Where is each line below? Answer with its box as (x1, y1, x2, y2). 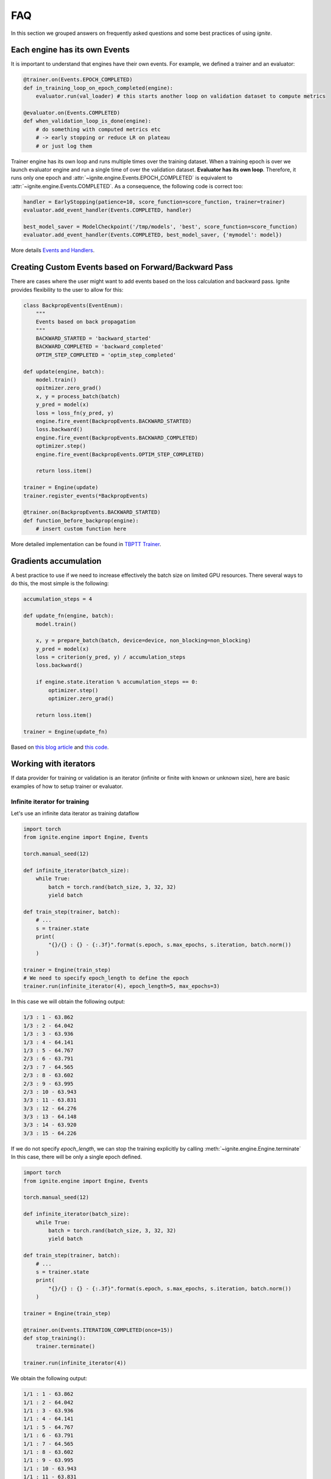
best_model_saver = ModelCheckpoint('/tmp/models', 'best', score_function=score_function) (23, 223, 298, 230)
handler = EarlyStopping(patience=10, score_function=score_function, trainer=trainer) (23, 198, 285, 205)
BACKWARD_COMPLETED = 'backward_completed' (35, 343, 164, 350)
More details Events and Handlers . (11, 247, 95, 254)
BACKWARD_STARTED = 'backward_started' (35, 335, 152, 342)
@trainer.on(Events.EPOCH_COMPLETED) (23, 76, 133, 83)
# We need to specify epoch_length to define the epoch (23, 975, 189, 981)
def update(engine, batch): (23, 368, 105, 375)
